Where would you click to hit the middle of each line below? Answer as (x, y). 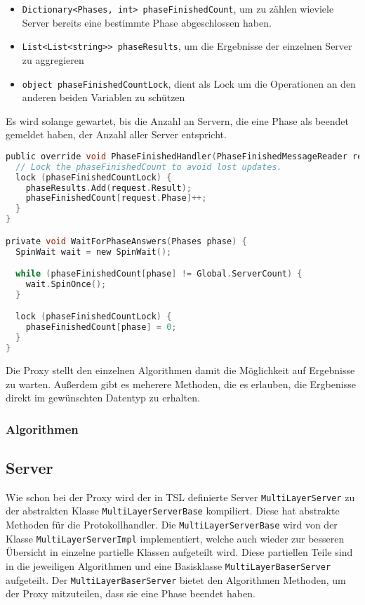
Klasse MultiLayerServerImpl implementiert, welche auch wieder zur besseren (175, 538)
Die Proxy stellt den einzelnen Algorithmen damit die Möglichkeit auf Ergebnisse (180, 370)
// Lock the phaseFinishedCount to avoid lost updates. (149, 167)
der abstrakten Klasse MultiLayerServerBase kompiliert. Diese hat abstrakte (173, 511)
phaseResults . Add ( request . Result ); (108, 188)
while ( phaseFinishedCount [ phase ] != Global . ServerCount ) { (159, 274)
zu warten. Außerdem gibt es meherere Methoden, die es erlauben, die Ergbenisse (181, 384)
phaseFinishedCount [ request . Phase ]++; (116, 198)
